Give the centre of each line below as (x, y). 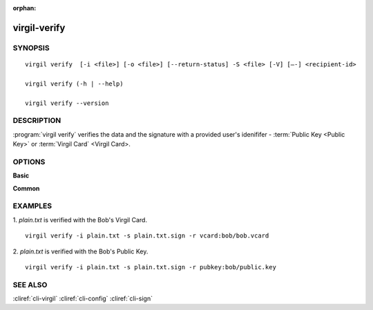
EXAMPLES (32, 206)
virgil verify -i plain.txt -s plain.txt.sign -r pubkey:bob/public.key (151, 267)
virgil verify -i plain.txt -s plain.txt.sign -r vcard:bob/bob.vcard (147, 236)
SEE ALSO (30, 284)
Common (26, 188)
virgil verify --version (67, 103)
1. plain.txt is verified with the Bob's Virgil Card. (80, 220)
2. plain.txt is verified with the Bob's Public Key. (80, 251)
